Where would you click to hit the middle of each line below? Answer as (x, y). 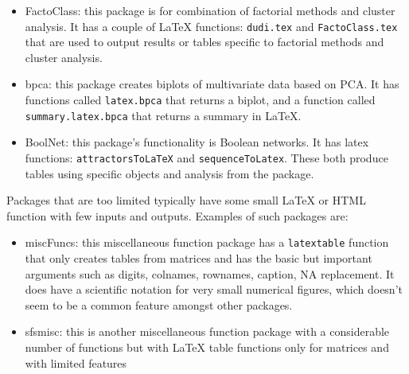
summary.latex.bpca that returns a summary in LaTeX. (163, 115)
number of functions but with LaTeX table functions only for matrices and (207, 347)
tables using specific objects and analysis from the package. (169, 173)
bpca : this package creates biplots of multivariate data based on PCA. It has (212, 84)
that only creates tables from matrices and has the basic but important (199, 258)
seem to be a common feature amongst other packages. (159, 304)
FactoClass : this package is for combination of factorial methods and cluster (210, 10)
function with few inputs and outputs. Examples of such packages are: (177, 215)
